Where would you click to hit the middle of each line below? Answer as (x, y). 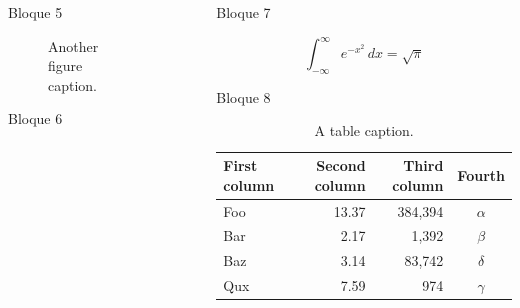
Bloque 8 (243, 96)
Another (73, 45)
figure (65, 65)
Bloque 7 (243, 12)
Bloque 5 (35, 12)
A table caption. (364, 130)
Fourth (481, 174)
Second (341, 165)
